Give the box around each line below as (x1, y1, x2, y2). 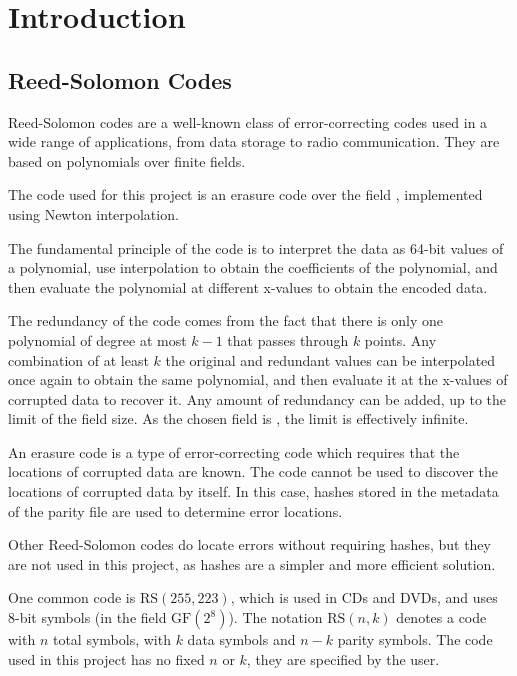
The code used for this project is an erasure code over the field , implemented (8, 184, 483, 205)
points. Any (364, 329, 437, 350)
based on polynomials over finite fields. (8, 150, 246, 171)
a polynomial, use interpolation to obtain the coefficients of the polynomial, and (8, 257, 498, 278)
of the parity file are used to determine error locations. (8, 500, 343, 521)
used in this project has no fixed (8, 648, 205, 669)
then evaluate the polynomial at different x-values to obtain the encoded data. (8, 276, 488, 297)
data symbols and (187, 629, 296, 650)
